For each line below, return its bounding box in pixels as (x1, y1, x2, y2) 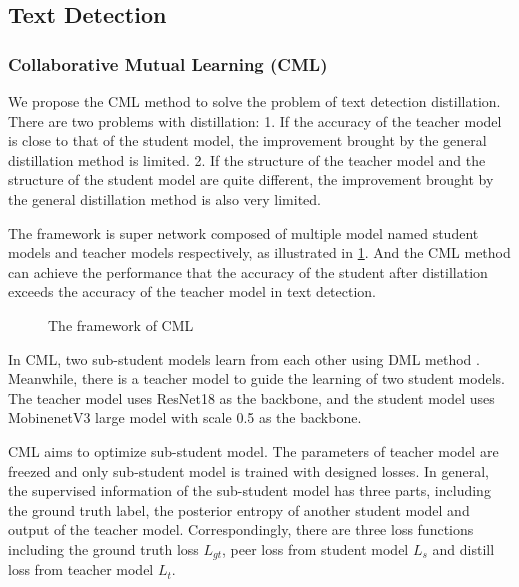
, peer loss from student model (222, 538, 409, 559)
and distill (432, 538, 495, 559)
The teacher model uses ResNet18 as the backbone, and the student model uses (8, 387, 495, 408)
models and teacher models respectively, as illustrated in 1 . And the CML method (8, 242, 511, 263)
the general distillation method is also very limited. (8, 188, 321, 209)
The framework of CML (48, 314, 194, 335)
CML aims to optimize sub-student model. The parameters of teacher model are (8, 440, 499, 461)
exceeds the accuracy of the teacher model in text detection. (8, 281, 376, 302)
